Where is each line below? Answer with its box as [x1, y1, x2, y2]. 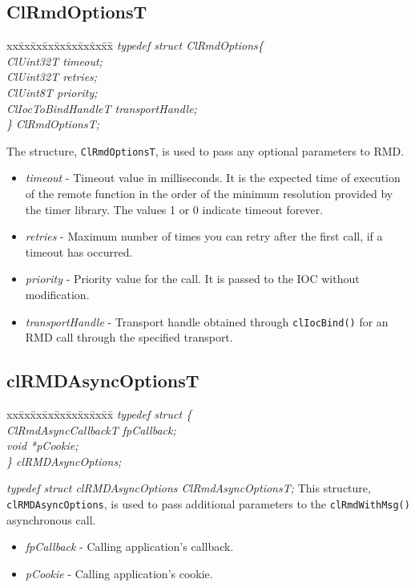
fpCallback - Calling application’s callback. [25, 538, 234, 555]
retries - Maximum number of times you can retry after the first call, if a [25, 228, 383, 245]
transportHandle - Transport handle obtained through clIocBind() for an [25, 313, 389, 330]
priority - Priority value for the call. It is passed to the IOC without [25, 270, 360, 287]
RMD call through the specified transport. [25, 329, 233, 346]
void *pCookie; [6, 437, 79, 454]
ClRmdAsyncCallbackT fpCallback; [6, 421, 176, 438]
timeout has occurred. [25, 243, 133, 260]
